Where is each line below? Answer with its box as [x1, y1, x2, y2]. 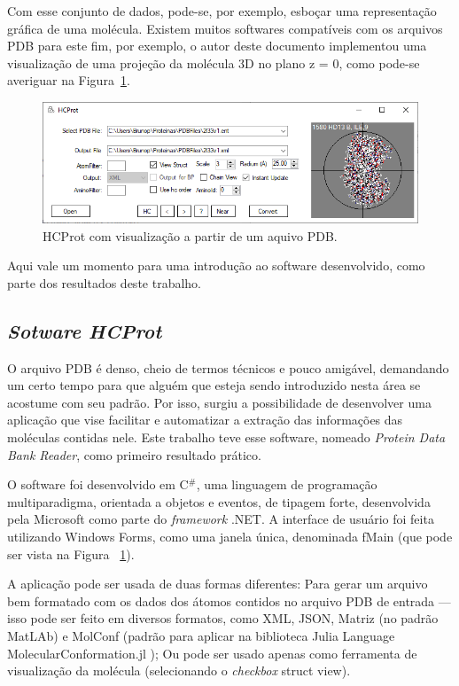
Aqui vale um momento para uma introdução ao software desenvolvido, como [7, 256, 425, 275]
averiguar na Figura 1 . [7, 71, 130, 90]
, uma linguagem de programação [196, 475, 377, 494]
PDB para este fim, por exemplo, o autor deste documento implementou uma [7, 36, 427, 55]
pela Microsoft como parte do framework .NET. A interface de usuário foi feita [7, 510, 434, 528]
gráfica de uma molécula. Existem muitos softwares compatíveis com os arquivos [7, 19, 443, 37]
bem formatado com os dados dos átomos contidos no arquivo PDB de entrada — [7, 591, 451, 610]
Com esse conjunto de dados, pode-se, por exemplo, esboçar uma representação [7, 2, 437, 19]
